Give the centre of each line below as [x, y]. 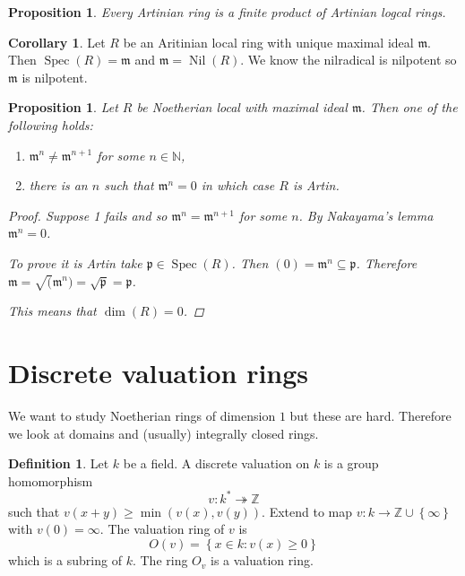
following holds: [51, 124]
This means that [52, 311]
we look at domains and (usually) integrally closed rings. [164, 433]
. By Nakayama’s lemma [366, 215]
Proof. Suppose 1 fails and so [88, 215]
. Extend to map [307, 511]
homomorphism [51, 480]
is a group [351, 463]
